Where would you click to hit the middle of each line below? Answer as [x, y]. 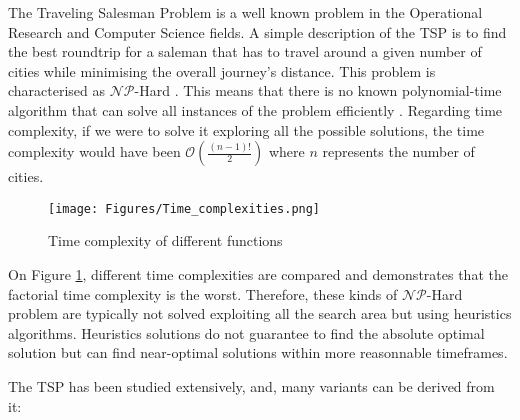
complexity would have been [94, 151]
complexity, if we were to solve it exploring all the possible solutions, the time [246, 129]
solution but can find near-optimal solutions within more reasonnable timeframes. [258, 352]
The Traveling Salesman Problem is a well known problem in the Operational [245, 12]
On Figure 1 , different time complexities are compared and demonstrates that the [258, 274]
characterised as [57, 90]
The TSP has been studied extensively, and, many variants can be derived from [251, 385]
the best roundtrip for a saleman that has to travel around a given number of [245, 51]
